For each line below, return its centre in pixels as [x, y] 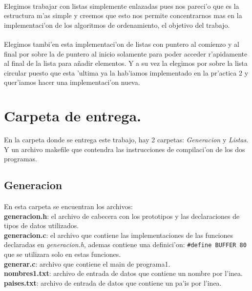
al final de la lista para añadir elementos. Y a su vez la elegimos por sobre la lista [126, 63]
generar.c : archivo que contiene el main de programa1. [87, 263]
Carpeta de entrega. [73, 116]
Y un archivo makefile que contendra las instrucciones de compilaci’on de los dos [125, 149]
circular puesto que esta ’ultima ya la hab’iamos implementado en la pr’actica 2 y [126, 72]
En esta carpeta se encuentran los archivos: [68, 206]
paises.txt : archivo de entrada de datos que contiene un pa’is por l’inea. [113, 282]
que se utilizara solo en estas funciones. [63, 254]
